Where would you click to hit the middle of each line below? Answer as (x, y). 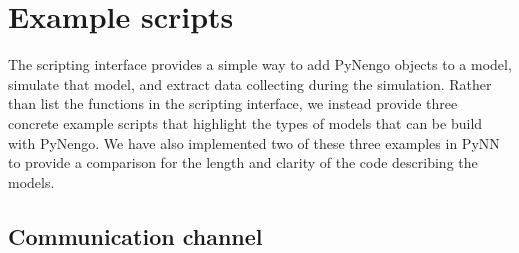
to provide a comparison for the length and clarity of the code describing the (243, 162)
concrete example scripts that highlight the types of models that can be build (245, 122)
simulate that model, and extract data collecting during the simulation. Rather (250, 83)
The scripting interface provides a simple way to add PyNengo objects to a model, (260, 64)
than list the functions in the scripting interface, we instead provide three (233, 103)
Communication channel (135, 235)
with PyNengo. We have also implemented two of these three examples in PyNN (254, 142)
